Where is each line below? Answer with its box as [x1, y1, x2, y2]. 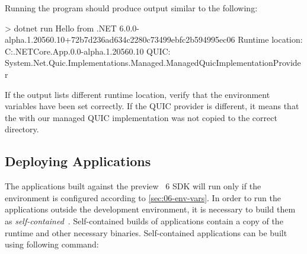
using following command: [5, 238, 99, 250]
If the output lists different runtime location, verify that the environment [5, 88, 270, 100]
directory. [5, 123, 39, 135]
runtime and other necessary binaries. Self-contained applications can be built [5, 226, 287, 239]
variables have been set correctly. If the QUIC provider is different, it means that [5, 100, 299, 112]
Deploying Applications [5, 152, 151, 170]
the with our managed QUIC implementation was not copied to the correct [5, 111, 277, 123]
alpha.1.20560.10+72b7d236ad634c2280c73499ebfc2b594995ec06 [5, 33, 235, 46]
